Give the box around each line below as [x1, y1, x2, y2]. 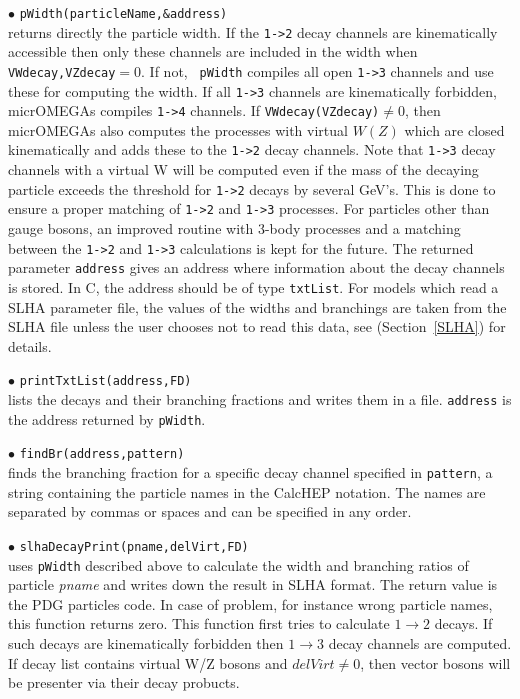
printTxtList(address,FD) [19, 374, 192, 389]
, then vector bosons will [360, 652, 511, 673]
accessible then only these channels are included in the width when [8, 41, 418, 62]
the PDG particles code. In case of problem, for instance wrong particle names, [8, 593, 493, 614]
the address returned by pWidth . [8, 408, 206, 429]
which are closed [404, 119, 505, 140]
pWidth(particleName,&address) [19, 7, 228, 21]
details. [8, 335, 52, 356]
